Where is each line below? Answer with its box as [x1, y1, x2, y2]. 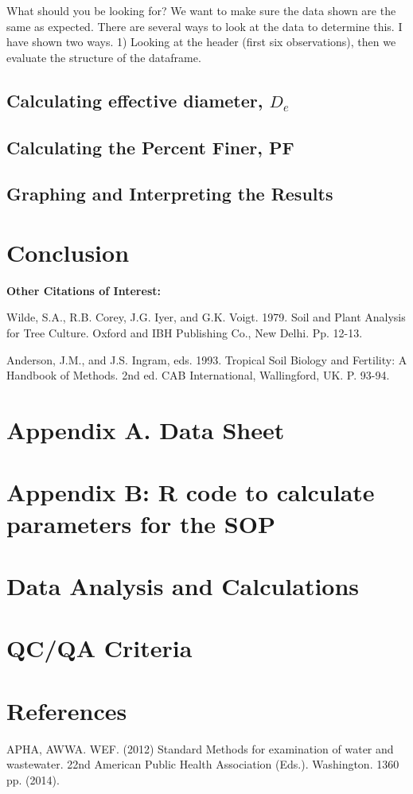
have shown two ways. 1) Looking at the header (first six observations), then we [6, 33, 396, 50]
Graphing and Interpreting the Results [6, 181, 333, 206]
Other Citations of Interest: [6, 282, 161, 298]
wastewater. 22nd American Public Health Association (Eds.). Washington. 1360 [6, 756, 399, 773]
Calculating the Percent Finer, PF [6, 134, 294, 159]
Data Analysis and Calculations [6, 569, 360, 601]
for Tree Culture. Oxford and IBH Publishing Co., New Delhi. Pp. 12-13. [6, 325, 363, 341]
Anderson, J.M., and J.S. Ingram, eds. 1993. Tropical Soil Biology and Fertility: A [6, 351, 407, 368]
